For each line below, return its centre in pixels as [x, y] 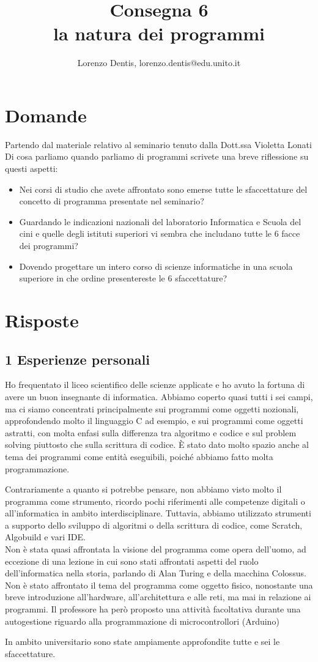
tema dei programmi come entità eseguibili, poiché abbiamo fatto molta [139, 456]
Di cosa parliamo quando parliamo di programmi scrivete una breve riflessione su [157, 156]
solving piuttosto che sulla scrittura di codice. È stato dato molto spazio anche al [157, 444]
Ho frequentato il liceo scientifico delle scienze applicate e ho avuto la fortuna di [155, 385]
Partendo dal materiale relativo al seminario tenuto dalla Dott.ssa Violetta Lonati [158, 144]
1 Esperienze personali [77, 359]
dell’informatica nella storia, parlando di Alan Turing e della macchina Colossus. [156, 573]
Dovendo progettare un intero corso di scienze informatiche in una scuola [156, 266]
